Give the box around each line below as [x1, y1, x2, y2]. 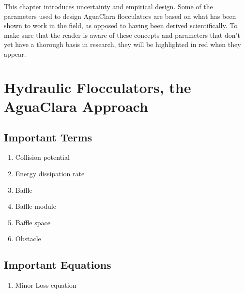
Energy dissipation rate [15, 168, 85, 178]
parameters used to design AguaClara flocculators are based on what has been [4, 11, 236, 21]
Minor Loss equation [15, 280, 77, 290]
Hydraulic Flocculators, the [4, 77, 191, 97]
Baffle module [15, 201, 56, 211]
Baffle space [15, 217, 50, 227]
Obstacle [15, 233, 41, 244]
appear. [4, 48, 26, 59]
